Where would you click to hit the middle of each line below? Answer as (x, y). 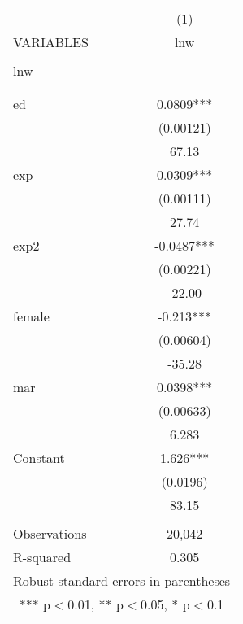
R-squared (42, 557)
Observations (50, 533)
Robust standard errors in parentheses (122, 580)
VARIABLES (51, 42)
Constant (39, 458)
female (31, 316)
